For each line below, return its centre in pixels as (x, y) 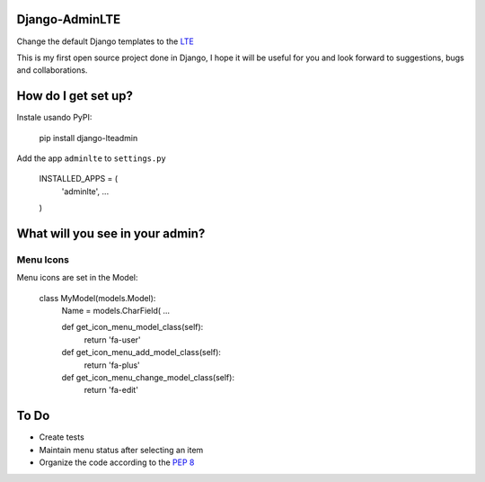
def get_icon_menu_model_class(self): (132, 327)
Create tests (62, 437)
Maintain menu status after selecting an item (121, 450)
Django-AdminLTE (69, 19)
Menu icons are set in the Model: (77, 278)
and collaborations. (52, 70)
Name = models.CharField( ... (116, 311)
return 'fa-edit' (111, 390)
